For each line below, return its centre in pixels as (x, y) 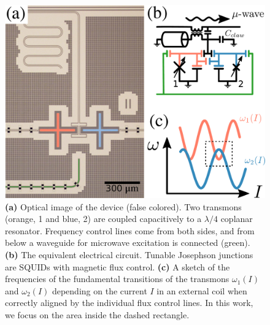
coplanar (237, 219)
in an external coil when (202, 290)
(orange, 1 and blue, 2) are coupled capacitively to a (103, 219)
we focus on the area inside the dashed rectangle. (97, 315)
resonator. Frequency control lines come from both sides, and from (130, 230)
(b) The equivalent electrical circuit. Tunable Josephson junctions (129, 255)
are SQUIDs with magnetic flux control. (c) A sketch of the (118, 266)
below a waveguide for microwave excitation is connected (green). (128, 243)
